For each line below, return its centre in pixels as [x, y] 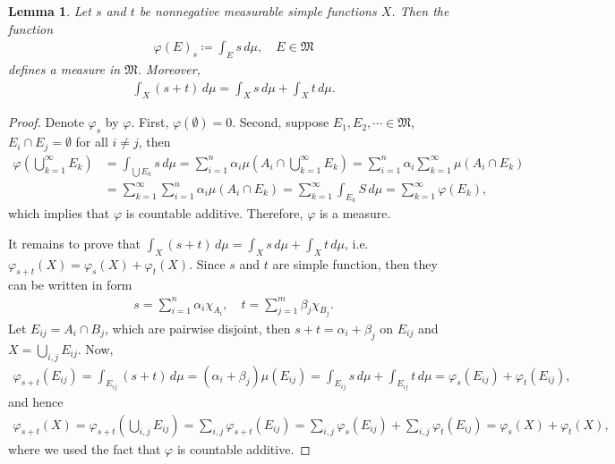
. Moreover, [169, 69]
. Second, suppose [281, 122]
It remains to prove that [74, 243]
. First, [150, 122]
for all [92, 142]
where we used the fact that [85, 448]
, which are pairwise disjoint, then [198, 328]
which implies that [59, 213]
